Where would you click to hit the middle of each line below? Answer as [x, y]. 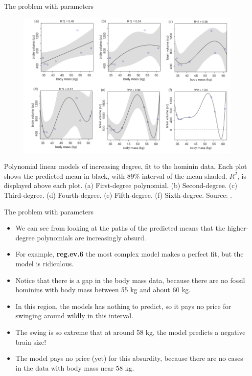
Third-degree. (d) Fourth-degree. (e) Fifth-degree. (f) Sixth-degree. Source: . [118, 195]
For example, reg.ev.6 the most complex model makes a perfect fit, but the [129, 254]
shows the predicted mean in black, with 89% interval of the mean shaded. [116, 176]
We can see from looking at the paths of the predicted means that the [120, 228]
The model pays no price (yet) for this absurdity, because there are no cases [129, 358]
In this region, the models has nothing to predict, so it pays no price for [123, 306]
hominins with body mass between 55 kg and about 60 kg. [103, 290]
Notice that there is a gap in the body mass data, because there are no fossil [130, 280]
